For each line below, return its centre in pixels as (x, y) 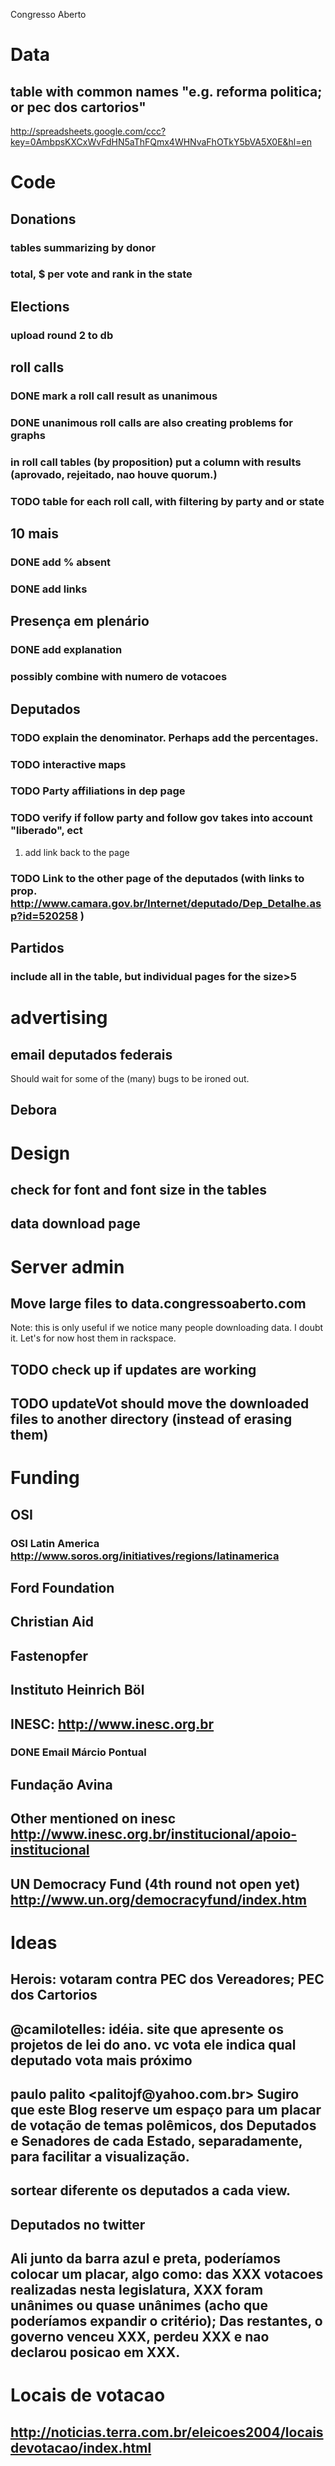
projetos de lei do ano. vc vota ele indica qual (153, 2044)
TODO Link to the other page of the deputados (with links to (157, 878)
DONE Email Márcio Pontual (78, 1752)
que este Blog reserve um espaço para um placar (166, 2110)
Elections (40, 306)
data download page (75, 1224)
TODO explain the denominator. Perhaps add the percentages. (164, 737)
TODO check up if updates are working (133, 1369)
